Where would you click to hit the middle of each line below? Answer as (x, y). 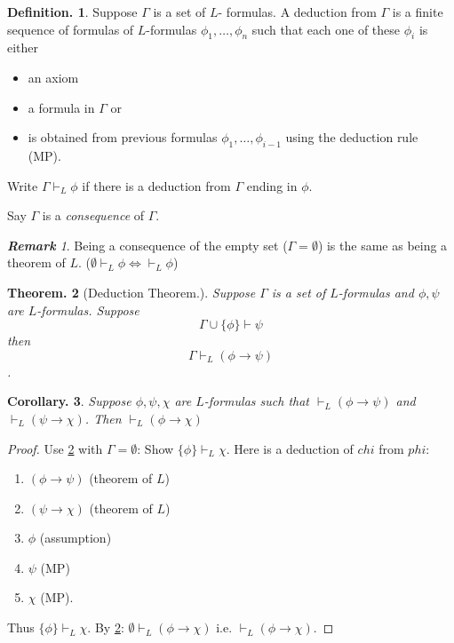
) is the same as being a (382, 245)
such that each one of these (326, 29)
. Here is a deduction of (290, 448)
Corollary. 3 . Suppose (69, 401)
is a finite (418, 12)
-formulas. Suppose (88, 310)
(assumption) (76, 538)
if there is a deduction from (156, 185)
